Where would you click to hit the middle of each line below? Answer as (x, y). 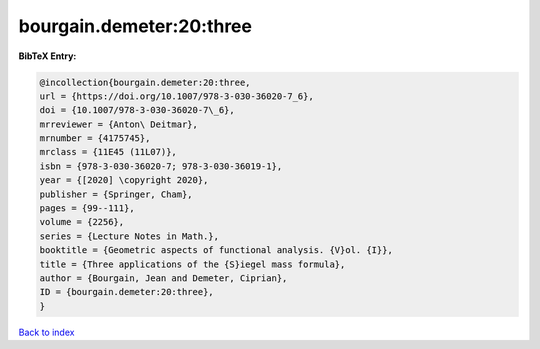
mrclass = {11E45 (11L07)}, (108, 152)
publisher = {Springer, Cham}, (116, 194)
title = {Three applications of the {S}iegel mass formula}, (192, 264)
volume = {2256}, (82, 222)
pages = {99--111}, (87, 208)
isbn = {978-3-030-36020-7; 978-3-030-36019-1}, (161, 166)
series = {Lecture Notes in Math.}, (129, 236)
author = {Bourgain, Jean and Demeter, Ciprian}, (163, 278)
